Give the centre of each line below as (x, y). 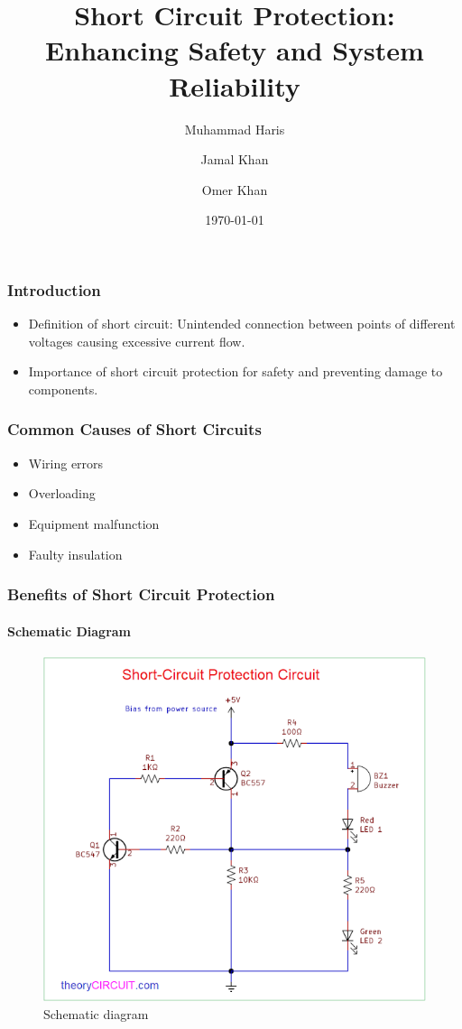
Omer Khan (235, 189)
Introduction (54, 289)
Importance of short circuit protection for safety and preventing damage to (236, 371)
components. (63, 389)
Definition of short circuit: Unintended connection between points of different (242, 324)
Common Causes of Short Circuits (134, 429)
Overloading (62, 493)
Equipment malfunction (94, 523)
